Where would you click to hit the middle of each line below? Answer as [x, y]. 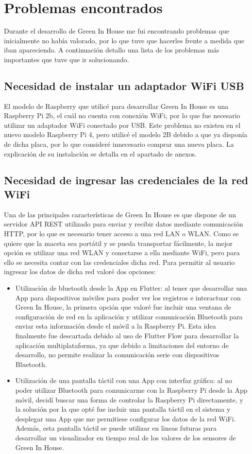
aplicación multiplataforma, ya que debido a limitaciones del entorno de [122, 345]
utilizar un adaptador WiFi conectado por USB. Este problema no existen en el [122, 125]
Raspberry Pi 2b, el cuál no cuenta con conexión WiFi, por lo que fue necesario [122, 115]
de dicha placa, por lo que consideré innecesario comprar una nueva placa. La [119, 144]
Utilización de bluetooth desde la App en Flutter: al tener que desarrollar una [131, 288]
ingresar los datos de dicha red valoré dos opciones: [80, 271]
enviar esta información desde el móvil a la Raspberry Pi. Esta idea [116, 326]
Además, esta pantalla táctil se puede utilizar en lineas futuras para [116, 428]
